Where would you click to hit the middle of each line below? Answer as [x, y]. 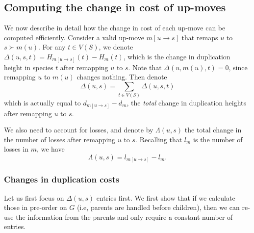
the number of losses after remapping [60, 139]
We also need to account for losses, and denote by [79, 130]
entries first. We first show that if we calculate [166, 197]
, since [238, 67]
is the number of [218, 139]
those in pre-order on [36, 207]
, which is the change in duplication [177, 56]
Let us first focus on [34, 197]
